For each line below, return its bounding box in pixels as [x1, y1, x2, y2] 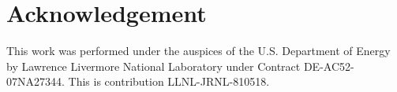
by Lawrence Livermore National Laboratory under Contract [6, 57, 301, 74]
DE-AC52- [303, 57, 354, 74]
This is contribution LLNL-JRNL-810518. [68, 73, 270, 90]
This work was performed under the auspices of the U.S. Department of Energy [6, 42, 391, 59]
